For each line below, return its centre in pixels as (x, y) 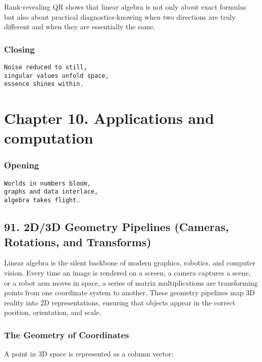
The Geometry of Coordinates (67, 334)
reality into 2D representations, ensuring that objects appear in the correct (120, 302)
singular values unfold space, (57, 76)
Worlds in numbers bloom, (47, 183)
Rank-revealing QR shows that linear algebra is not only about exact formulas (125, 7)
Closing (19, 49)
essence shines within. (44, 84)
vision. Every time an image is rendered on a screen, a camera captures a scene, (127, 272)
